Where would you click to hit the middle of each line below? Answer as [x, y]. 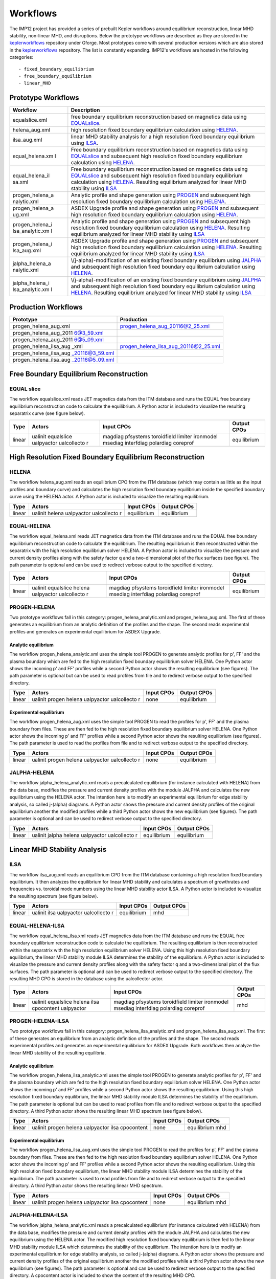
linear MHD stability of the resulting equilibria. [57, 1053]
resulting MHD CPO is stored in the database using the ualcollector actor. [86, 979]
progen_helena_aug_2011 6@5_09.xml [58, 339]
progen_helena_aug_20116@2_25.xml [165, 326]
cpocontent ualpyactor [59, 1008]
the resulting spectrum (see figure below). [54, 896]
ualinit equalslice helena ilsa [65, 1002]
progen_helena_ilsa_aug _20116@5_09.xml [63, 360]
